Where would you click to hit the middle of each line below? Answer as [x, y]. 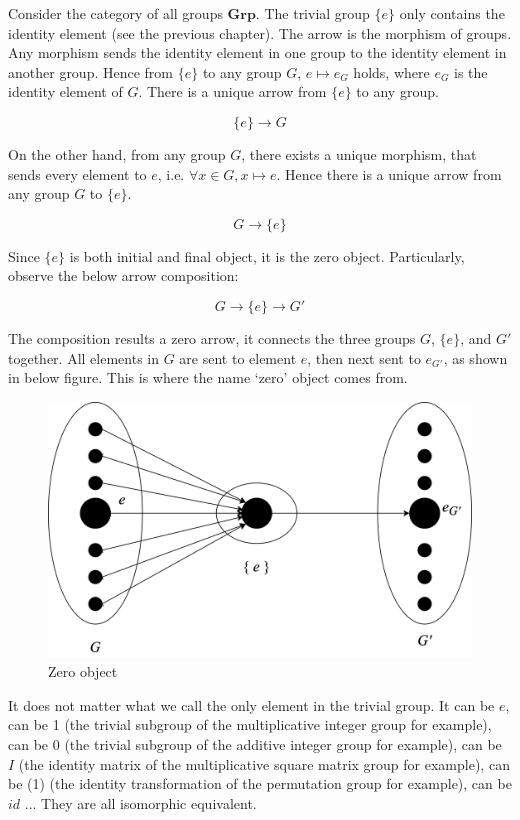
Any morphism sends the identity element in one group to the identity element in [257, 52]
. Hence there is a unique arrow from [389, 173]
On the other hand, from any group [117, 153]
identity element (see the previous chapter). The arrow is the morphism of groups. [260, 32]
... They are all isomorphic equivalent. [140, 802]
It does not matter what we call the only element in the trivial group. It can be [251, 704]
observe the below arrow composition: [123, 275]
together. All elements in [83, 357]
